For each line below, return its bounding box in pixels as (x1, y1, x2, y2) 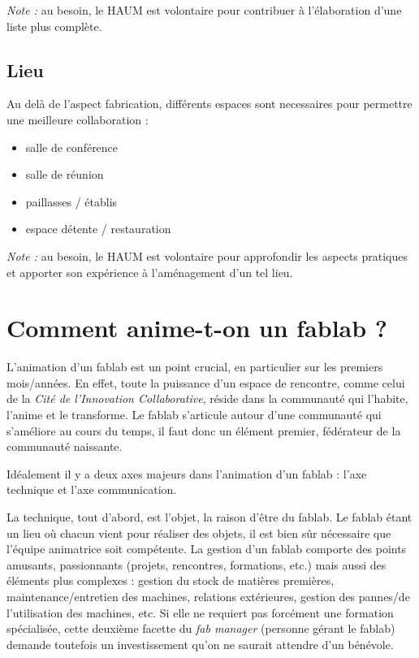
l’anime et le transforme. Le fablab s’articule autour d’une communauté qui (6, 406, 382, 423)
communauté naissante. (6, 438, 123, 455)
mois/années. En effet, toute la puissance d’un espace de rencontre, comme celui (6, 374, 405, 391)
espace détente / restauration (25, 220, 171, 237)
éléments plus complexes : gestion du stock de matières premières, (6, 572, 335, 589)
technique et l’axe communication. (6, 481, 177, 498)
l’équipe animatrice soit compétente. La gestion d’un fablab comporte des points (6, 540, 407, 557)
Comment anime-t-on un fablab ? (6, 311, 388, 344)
